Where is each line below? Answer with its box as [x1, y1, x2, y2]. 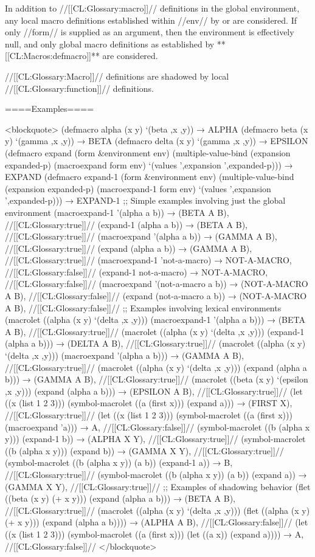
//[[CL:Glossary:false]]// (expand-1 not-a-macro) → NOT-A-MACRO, [5, 265, 268, 278]
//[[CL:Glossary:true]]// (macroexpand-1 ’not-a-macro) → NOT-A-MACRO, [5, 254, 292, 266]
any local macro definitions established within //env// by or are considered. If [5, 13, 297, 26]
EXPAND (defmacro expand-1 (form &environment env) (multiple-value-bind [5, 170, 294, 183]
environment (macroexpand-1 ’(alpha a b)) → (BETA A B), [5, 206, 229, 218]
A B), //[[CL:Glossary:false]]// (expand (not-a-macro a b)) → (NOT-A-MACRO [5, 289, 307, 302]
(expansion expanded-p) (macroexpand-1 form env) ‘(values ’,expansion [5, 182, 271, 195]
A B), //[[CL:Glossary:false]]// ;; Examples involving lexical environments [5, 301, 282, 314]
